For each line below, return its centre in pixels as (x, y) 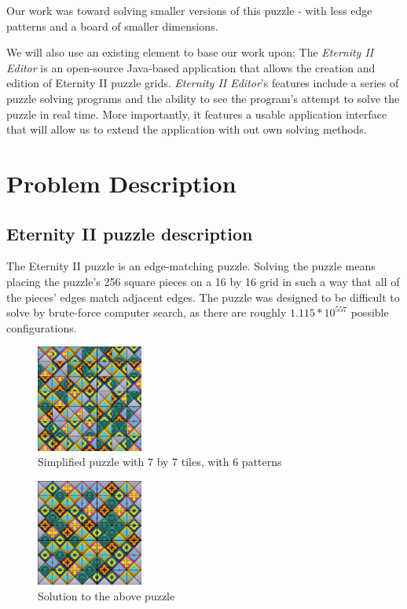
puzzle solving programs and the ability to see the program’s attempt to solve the (203, 98)
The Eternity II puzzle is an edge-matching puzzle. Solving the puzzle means (191, 266)
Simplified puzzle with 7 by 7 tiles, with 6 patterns (160, 462)
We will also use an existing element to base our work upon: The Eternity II (190, 52)
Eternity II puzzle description (130, 233)
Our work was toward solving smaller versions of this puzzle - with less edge (189, 10)
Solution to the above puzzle (106, 595)
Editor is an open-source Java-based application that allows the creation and (191, 67)
